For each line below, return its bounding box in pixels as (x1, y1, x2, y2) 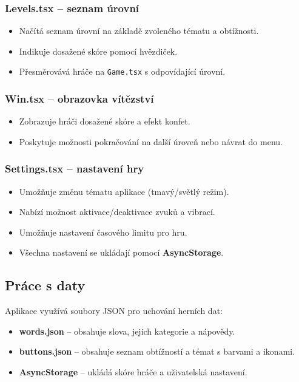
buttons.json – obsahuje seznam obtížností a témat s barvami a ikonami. (19, 345, 295, 358)
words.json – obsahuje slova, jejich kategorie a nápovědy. (19, 324, 235, 337)
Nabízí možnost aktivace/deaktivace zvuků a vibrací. (19, 205, 215, 218)
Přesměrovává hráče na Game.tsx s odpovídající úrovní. (19, 65, 226, 78)
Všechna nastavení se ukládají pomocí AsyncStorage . (19, 246, 224, 259)
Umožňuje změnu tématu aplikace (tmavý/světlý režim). (19, 185, 229, 197)
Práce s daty (5, 276, 86, 295)
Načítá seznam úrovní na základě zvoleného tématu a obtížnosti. (19, 24, 259, 37)
